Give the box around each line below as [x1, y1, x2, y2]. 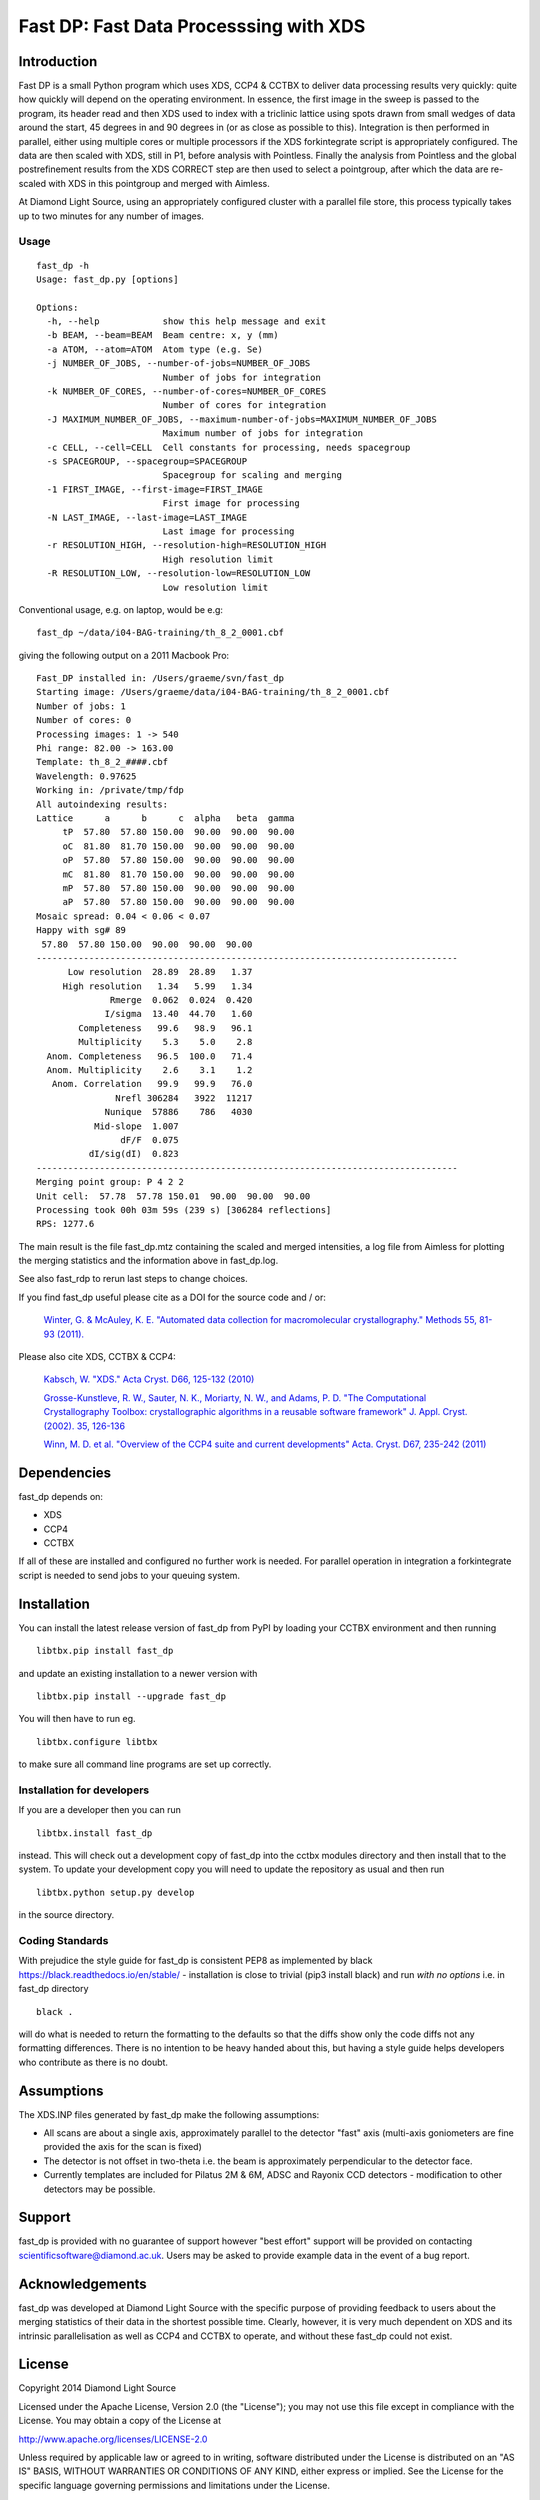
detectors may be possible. [43, 2183, 156, 2195]
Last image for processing [162, 525, 295, 537]
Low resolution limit [162, 581, 269, 593]
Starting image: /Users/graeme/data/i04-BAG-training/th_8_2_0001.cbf [36, 686, 390, 698]
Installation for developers [18, 1783, 150, 1797]
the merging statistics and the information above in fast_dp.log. [18, 1255, 279, 1267]
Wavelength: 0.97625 [36, 770, 137, 782]
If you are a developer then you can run [18, 1804, 182, 1816]
